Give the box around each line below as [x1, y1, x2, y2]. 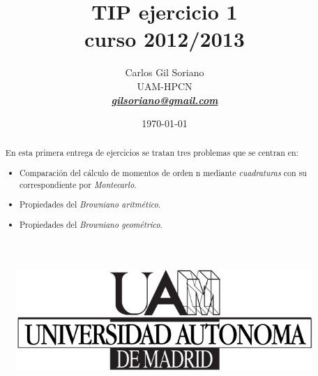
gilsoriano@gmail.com [111, 92, 218, 107]
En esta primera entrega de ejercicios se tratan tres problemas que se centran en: [5, 147, 299, 159]
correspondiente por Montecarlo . [20, 178, 137, 190]
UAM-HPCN [137, 78, 192, 93]
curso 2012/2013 [84, 24, 245, 53]
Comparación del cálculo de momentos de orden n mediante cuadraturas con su [20, 167, 307, 179]
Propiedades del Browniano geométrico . [20, 218, 162, 230]
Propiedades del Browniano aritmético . [20, 198, 161, 210]
